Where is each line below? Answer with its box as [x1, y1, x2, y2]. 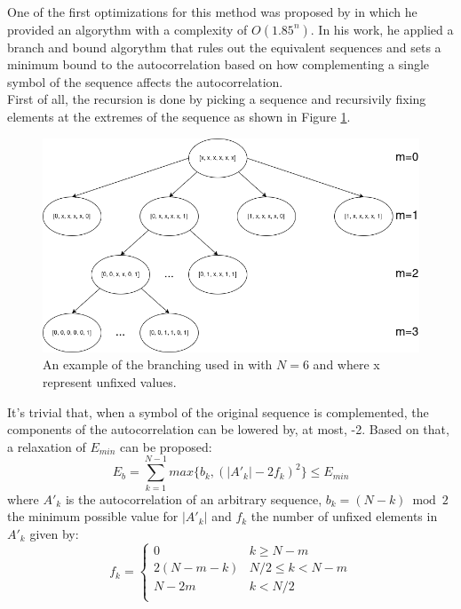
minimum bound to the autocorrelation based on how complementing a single [7, 55, 430, 74]
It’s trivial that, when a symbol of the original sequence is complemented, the [7, 402, 429, 421]
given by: [29, 524, 79, 542]
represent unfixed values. [43, 373, 177, 391]
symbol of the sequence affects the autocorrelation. [7, 72, 283, 91]
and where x [313, 355, 380, 374]
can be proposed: [120, 437, 212, 455]
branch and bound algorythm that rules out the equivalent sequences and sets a [7, 37, 441, 56]
